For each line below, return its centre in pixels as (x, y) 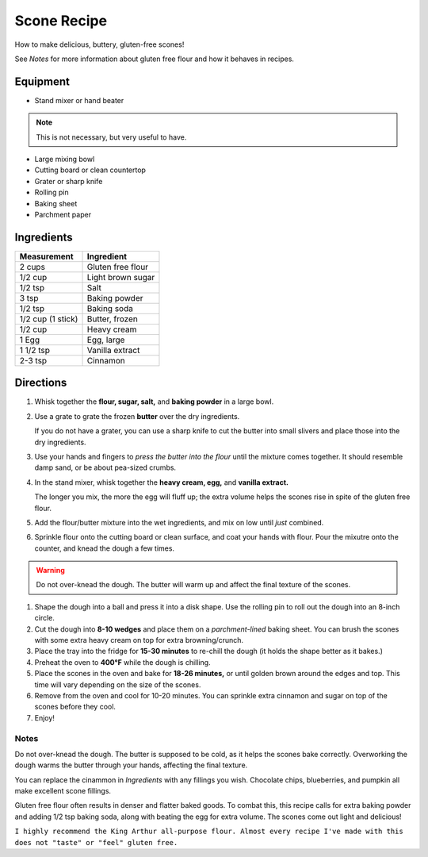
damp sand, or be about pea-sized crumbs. (105, 467)
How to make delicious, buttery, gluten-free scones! (99, 44)
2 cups (32, 267)
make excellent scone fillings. (63, 791)
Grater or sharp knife (69, 181)
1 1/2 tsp (35, 350)
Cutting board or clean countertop (90, 170)
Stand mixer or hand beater (79, 100)
